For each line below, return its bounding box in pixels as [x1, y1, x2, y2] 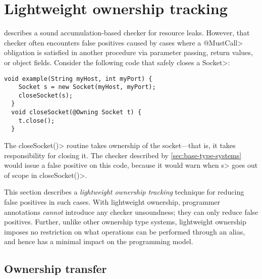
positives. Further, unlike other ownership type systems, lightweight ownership [4, 216, 246, 227]
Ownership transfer [4, 261, 107, 276]
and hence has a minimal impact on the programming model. [4, 236, 193, 247]
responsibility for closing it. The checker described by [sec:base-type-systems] [4, 150, 242, 160]
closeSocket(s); [18, 91, 73, 99]
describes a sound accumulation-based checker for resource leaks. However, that [4, 27, 250, 38]
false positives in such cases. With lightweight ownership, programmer [4, 197, 221, 207]
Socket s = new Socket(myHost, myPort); [18, 83, 156, 91]
